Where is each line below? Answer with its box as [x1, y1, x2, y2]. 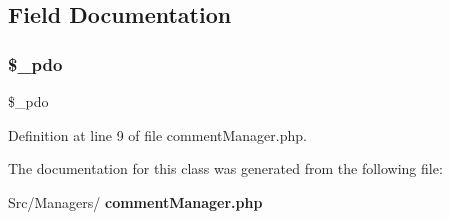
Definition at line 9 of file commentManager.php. [8, 124, 307, 145]
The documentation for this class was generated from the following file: [8, 158, 443, 179]
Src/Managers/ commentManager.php [8, 191, 263, 212]
